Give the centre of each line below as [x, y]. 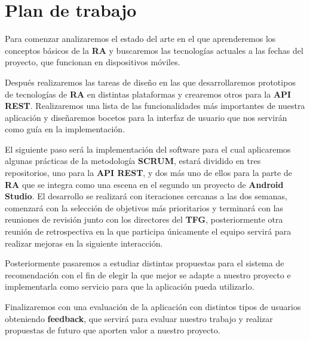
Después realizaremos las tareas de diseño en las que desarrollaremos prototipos [150, 82]
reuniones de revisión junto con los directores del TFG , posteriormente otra [144, 219]
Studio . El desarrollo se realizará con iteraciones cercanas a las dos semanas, [146, 196]
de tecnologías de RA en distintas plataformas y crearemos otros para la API [148, 94]
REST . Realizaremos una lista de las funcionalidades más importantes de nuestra [155, 106]
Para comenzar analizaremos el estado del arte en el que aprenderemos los [140, 39]
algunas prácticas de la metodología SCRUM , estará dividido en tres [133, 161]
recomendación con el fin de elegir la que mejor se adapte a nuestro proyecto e [148, 274]
